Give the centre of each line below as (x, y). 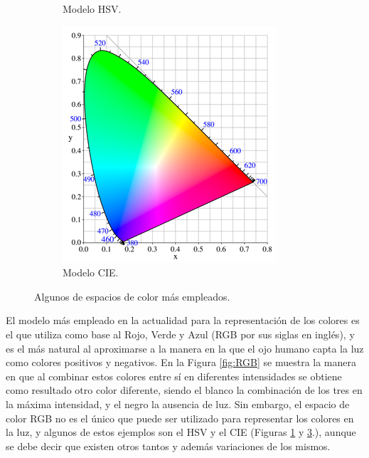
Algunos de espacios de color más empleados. (132, 296)
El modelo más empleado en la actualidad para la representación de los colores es (183, 320)
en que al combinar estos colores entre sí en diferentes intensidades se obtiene (174, 376)
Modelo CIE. (91, 272)
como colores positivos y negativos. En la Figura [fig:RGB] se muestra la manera (181, 362)
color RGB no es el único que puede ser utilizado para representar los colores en (180, 418)
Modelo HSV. (92, 9)
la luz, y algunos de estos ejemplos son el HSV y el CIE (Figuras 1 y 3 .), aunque (181, 432)
